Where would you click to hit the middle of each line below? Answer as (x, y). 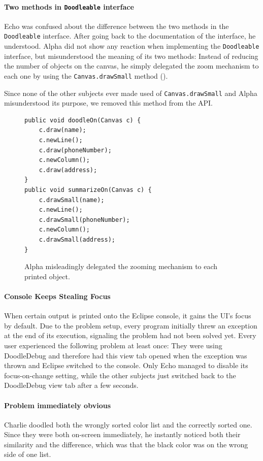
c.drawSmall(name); (72, 200)
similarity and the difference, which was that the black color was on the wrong (126, 444)
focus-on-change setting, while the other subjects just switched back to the (120, 375)
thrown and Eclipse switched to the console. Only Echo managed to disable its (126, 365)
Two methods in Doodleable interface (69, 6)
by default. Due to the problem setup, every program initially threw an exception (131, 325)
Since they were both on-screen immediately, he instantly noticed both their (122, 434)
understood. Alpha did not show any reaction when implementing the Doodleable (132, 46)
